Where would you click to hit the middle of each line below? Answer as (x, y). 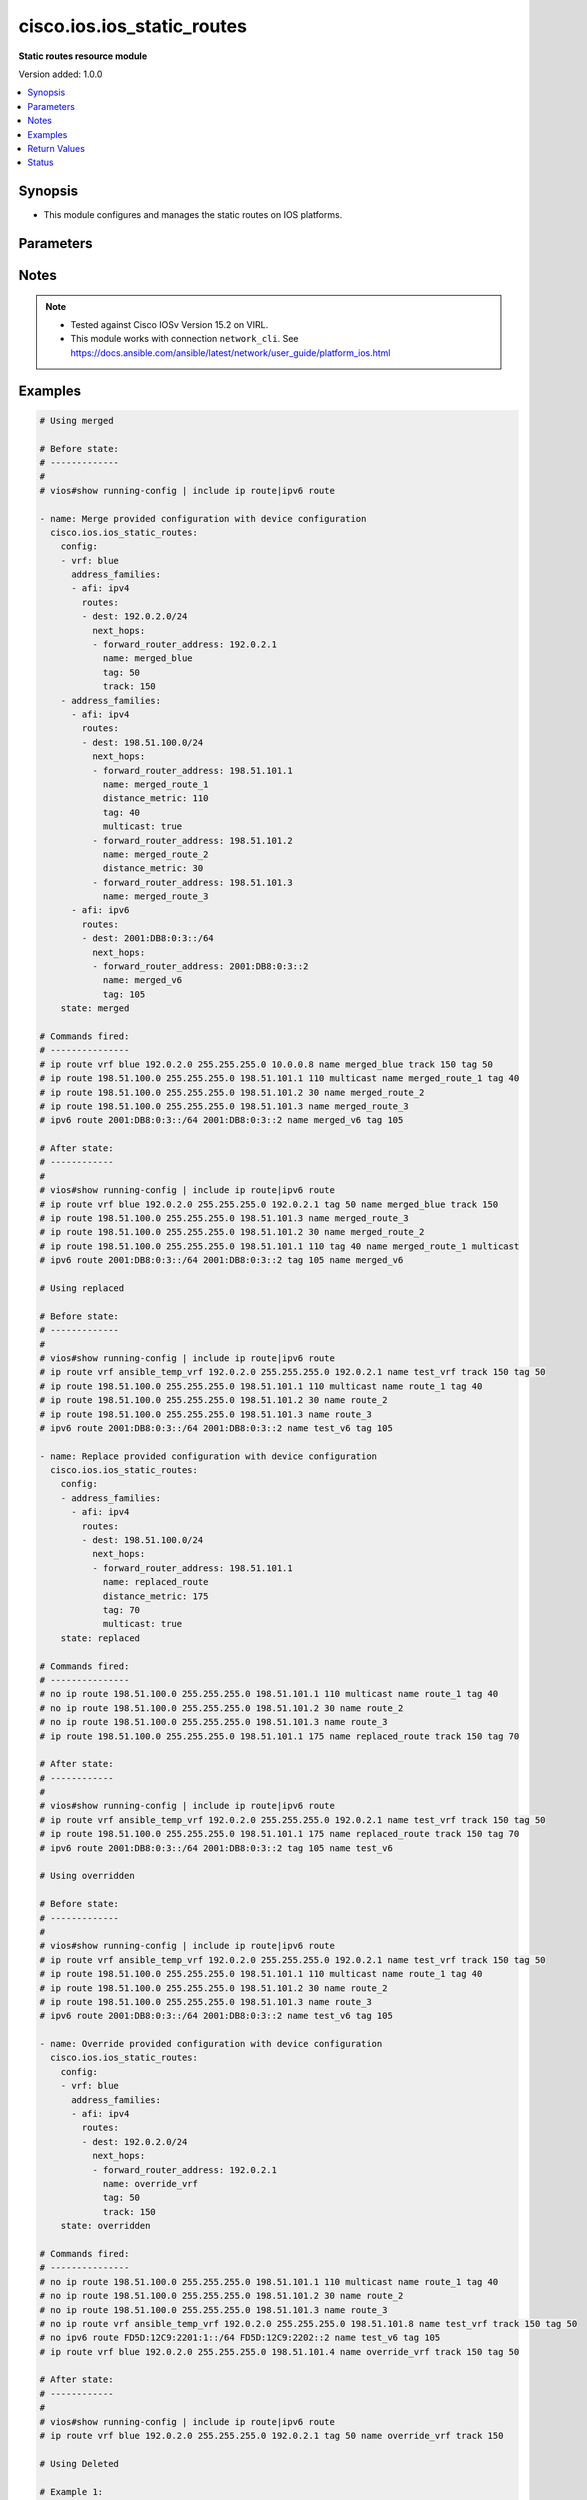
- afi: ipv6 (100, 910)
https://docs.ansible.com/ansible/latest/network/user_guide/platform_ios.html (230, 352)
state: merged (95, 1008)
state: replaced (100, 1638)
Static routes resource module (83, 56)
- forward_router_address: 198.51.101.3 (192, 882)
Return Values (56, 148)
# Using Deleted (79, 2463)
